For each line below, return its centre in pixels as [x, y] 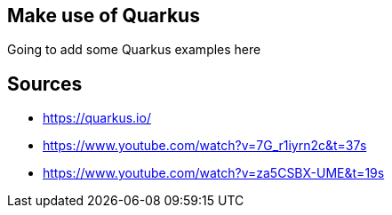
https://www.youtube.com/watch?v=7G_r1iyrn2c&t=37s [205, 146]
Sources [45, 84]
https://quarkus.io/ [97, 118]
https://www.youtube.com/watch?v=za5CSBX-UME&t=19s [214, 173]
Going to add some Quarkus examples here [134, 50]
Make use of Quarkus [104, 16]
